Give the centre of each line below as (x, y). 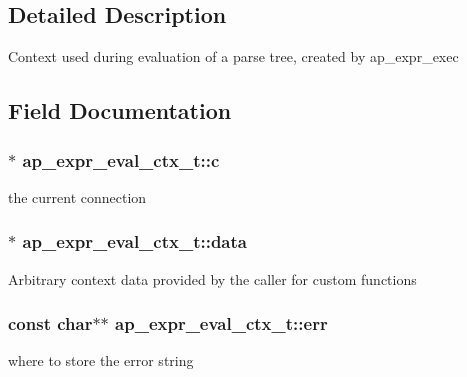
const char (50, 323)
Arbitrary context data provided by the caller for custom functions (212, 278)
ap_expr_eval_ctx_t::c (121, 159)
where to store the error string (101, 360)
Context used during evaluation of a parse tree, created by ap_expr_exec (233, 56)
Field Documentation (120, 110)
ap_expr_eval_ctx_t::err (221, 323)
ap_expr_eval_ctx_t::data (134, 241)
